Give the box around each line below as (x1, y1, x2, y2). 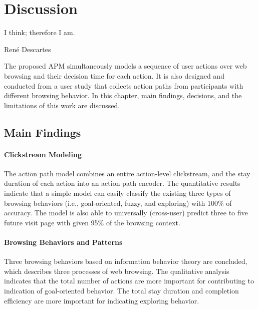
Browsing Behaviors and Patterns (4, 237, 123, 247)
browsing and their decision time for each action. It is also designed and (4, 70, 224, 81)
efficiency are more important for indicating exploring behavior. (4, 295, 199, 305)
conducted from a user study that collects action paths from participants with (4, 80, 243, 91)
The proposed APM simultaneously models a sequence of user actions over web (4, 61, 247, 71)
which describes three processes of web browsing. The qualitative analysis (4, 265, 229, 276)
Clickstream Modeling (4, 149, 82, 159)
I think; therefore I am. (4, 27, 75, 38)
